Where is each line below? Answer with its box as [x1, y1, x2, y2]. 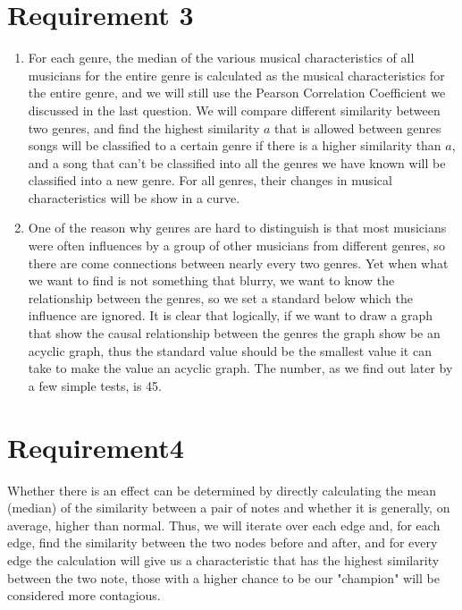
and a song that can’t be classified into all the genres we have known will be [28, 153, 446, 172]
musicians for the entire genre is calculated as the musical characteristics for [28, 65, 445, 84]
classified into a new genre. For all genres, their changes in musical [28, 171, 392, 190]
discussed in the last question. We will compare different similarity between [28, 100, 441, 119]
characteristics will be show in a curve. [28, 188, 240, 207]
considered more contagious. [7, 586, 161, 605]
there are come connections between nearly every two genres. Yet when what [28, 253, 449, 272]
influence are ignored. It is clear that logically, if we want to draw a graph [28, 306, 433, 325]
